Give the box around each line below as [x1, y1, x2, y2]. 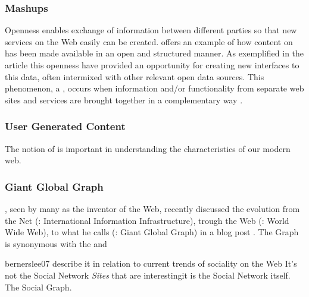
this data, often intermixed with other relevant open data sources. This [5, 70, 264, 83]
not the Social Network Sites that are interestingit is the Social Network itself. [5, 268, 291, 281]
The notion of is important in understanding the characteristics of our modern [5, 142, 291, 154]
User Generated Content [5, 119, 126, 134]
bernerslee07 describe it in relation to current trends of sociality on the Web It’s [5, 257, 297, 270]
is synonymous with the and [5, 237, 107, 249]
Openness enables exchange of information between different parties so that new [5, 24, 297, 36]
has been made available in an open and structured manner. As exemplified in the [5, 47, 304, 59]
